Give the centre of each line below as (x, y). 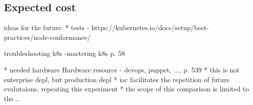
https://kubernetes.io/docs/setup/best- (150, 27)
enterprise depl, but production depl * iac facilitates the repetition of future (117, 79)
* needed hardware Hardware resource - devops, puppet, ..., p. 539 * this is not (122, 69)
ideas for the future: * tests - (47, 27)
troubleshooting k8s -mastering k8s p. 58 (64, 53)
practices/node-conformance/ (47, 37)
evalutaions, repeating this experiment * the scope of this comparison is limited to (126, 89)
